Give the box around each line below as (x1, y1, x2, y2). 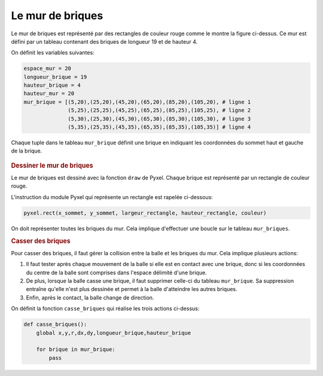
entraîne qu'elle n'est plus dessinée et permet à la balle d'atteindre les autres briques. (26, 286, 237, 293)
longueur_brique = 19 (23, 74, 87, 80)
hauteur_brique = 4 (23, 82, 81, 89)
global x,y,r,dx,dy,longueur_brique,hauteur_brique (36, 329, 191, 336)
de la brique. (11, 147, 42, 155)
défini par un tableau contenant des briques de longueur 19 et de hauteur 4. (11, 38, 198, 45)
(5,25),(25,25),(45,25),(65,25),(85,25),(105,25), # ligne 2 (68, 107, 251, 114)
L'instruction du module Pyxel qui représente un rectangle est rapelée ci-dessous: (11, 193, 214, 200)
